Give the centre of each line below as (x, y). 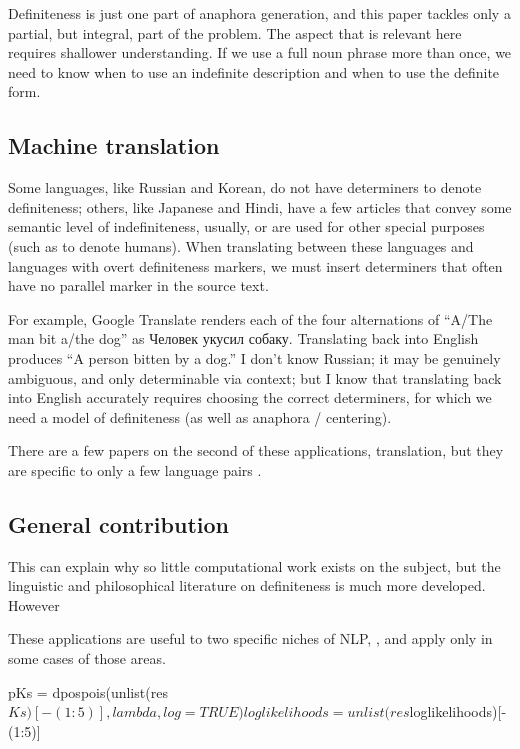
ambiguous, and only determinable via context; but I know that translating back (255, 377)
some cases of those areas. (87, 658)
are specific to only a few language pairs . (135, 469)
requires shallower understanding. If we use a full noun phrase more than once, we (260, 52)
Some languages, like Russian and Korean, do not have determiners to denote (245, 187)
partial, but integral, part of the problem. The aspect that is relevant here (235, 32)
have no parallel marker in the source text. (138, 285)
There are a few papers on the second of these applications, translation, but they (256, 450)
